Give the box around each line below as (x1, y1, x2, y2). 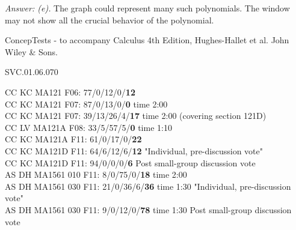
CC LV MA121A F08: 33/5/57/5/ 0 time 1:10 (5, 121, 172, 133)
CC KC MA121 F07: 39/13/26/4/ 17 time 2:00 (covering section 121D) (5, 109, 267, 122)
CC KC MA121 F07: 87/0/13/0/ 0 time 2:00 (5, 97, 168, 110)
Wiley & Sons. (5, 45, 58, 58)
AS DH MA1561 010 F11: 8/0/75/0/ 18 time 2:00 (5, 168, 187, 181)
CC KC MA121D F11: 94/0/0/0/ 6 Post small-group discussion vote (5, 156, 256, 169)
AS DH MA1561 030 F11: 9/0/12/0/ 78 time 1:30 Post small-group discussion (5, 203, 292, 216)
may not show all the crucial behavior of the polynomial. (5, 13, 214, 26)
